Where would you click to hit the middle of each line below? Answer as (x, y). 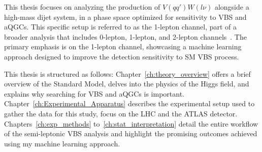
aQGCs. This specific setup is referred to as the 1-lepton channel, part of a (121, 27)
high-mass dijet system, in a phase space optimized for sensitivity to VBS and (125, 17)
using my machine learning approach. (62, 143)
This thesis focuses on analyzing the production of (82, 7)
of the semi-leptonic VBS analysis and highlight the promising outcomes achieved (131, 133)
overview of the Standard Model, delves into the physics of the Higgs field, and (127, 84)
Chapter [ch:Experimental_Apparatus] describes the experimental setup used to (129, 103)
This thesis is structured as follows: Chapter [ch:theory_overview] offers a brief (127, 73)
